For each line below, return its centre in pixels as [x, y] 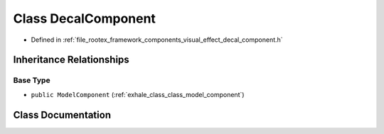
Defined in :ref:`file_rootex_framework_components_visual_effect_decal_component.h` [157, 40]
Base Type [32, 80]
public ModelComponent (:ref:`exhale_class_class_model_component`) [138, 94]
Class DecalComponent [85, 18]
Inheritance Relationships [71, 60]
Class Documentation [62, 115]
